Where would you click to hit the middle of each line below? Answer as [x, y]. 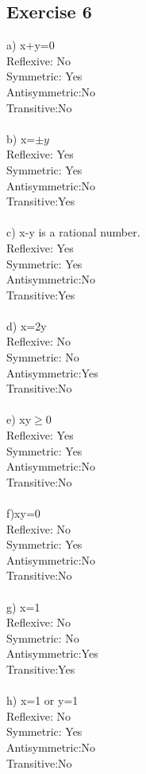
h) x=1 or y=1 [42, 700]
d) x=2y [27, 325]
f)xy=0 [23, 513]
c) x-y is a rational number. [73, 232]
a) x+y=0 [31, 45]
